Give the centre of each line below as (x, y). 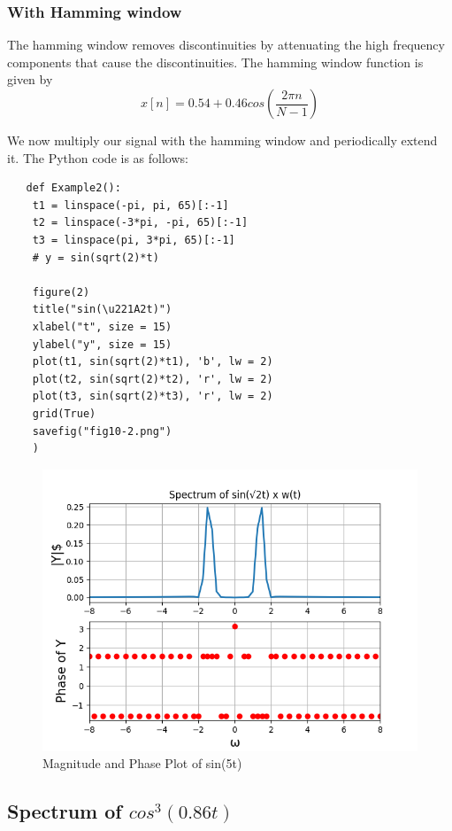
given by (30, 79)
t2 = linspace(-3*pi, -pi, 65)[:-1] (140, 223)
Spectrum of (65, 811)
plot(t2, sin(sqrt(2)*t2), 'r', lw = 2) (153, 379)
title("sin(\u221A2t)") (102, 310)
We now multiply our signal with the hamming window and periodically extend (222, 140)
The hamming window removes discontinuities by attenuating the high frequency (226, 45)
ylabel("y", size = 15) (102, 344)
